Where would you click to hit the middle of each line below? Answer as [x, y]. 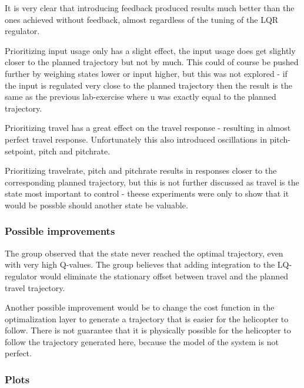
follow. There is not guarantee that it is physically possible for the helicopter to [148, 330]
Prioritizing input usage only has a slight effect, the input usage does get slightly [150, 50]
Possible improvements [60, 231]
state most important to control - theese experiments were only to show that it [147, 193]
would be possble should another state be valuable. [96, 205]
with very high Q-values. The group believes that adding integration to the [140, 264]
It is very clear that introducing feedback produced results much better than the [150, 8]
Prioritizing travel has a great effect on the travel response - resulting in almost [148, 128]
